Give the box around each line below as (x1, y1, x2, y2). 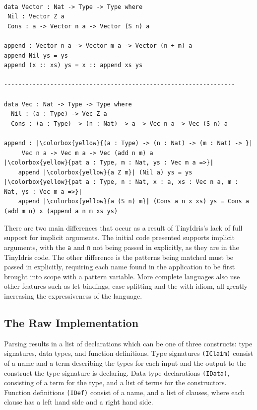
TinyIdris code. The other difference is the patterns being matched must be (4, 251, 234, 262)
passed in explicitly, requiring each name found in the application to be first (4, 261, 235, 272)
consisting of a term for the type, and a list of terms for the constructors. (4, 377, 227, 388)
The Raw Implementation (4, 315, 139, 330)
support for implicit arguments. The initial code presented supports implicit (4, 232, 235, 243)
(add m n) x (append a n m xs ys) (4, 208, 118, 215)
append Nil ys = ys (4, 52, 68, 59)
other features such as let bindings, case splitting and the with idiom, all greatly (4, 281, 248, 291)
